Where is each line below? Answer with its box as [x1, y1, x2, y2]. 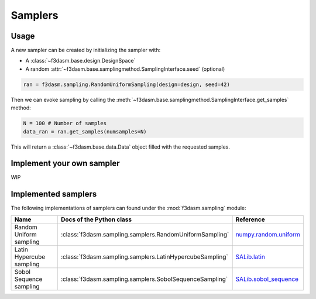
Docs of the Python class [60, 215, 132, 224]
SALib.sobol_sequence [235, 275, 298, 283]
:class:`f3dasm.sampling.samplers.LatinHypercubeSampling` [60, 252, 228, 260]
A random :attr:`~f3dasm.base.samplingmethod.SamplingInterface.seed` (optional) [25, 65, 225, 73]
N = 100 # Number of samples [23, 120, 107, 127]
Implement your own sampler [11, 159, 120, 169]
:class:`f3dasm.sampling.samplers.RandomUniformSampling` [60, 230, 229, 238]
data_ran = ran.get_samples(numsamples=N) [23, 128, 147, 135]
